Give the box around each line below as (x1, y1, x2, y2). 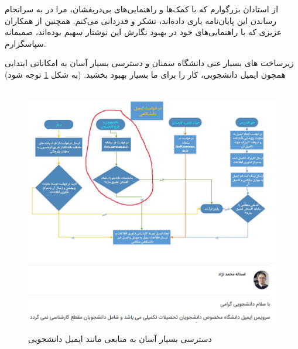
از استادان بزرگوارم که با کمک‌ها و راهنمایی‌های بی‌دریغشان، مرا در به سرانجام (5, 3, 279, 15)
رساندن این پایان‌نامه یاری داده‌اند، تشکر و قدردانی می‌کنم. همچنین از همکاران (5, 14, 277, 26)
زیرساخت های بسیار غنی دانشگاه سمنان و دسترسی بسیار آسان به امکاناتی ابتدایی (5, 57, 294, 69)
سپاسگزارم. (5, 37, 46, 49)
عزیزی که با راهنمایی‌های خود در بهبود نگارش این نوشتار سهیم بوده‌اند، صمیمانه (5, 26, 282, 38)
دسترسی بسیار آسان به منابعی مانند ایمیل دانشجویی (28, 333, 212, 345)
